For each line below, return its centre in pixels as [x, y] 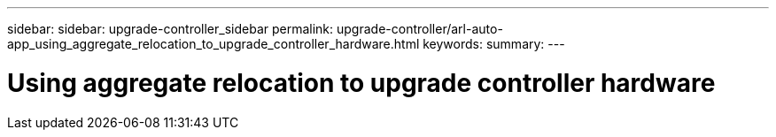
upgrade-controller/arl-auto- [420, 29]
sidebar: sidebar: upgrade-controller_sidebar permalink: [171, 29]
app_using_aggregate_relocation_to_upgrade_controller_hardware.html [213, 44]
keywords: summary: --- [494, 44]
